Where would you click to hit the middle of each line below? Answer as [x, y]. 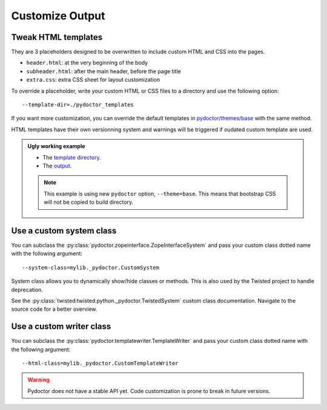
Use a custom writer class [61, 327]
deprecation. [27, 290]
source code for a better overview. [54, 309]
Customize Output [58, 16]
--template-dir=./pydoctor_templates [78, 105]
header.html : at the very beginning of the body [87, 63]
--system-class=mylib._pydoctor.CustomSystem [91, 267]
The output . [57, 166]
